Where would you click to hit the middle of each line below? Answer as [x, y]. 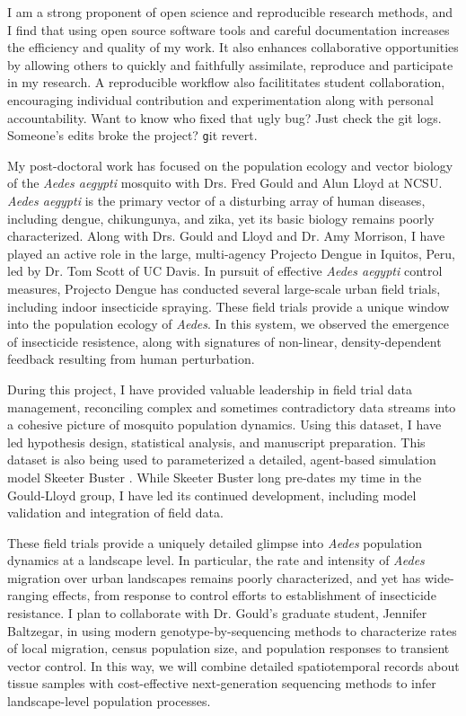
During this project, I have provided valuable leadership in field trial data [210, 389]
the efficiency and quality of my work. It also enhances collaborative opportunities [233, 47]
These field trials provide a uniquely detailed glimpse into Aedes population [215, 542]
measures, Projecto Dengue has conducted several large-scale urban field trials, [224, 288]
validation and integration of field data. [115, 513]
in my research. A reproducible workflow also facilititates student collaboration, [226, 82]
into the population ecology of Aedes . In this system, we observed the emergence [229, 324]
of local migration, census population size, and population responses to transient [229, 648]
